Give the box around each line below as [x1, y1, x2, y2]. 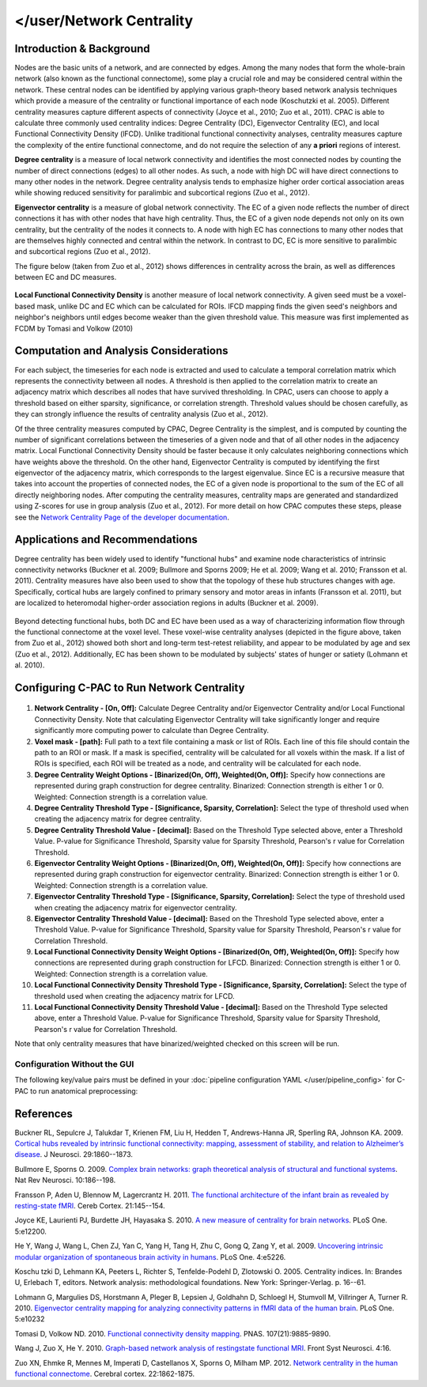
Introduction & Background [14, 42, 150, 55]
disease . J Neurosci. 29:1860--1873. [14, 1150, 134, 1159]
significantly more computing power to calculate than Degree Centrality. [34, 726, 269, 735]
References [14, 1107, 73, 1121]
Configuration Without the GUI [14, 1058, 134, 1069]
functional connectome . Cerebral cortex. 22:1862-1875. [14, 1369, 195, 1379]
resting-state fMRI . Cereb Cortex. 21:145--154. [14, 1200, 165, 1210]
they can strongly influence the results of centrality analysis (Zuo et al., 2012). [14, 410, 269, 419]
